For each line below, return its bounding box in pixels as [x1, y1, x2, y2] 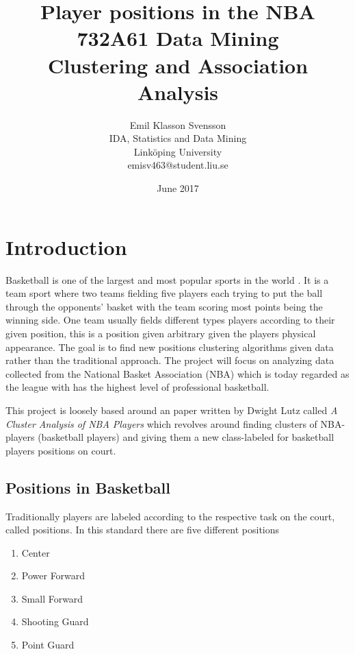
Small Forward [21, 591, 83, 605]
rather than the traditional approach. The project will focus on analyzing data [5, 353, 334, 367]
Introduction [5, 232, 127, 261]
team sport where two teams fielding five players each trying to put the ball [5, 286, 323, 300]
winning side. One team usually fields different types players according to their [5, 313, 335, 327]
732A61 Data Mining [77, 24, 279, 52]
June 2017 [157, 181, 199, 195]
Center [21, 545, 50, 559]
